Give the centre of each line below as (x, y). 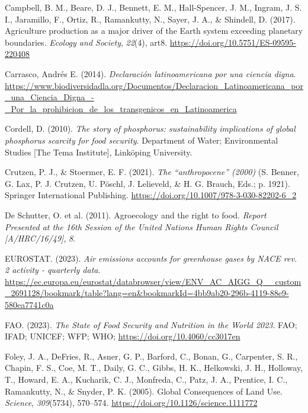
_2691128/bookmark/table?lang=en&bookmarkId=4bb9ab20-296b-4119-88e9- (147, 293)
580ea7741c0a (29, 305)
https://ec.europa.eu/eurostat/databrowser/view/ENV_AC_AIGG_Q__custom (153, 281)
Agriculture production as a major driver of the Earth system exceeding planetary (154, 31)
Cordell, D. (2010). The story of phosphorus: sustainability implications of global (150, 128)
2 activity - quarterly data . (53, 270)
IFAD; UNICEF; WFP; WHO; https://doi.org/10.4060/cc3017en (123, 336)
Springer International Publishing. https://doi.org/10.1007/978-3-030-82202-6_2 (151, 195)
